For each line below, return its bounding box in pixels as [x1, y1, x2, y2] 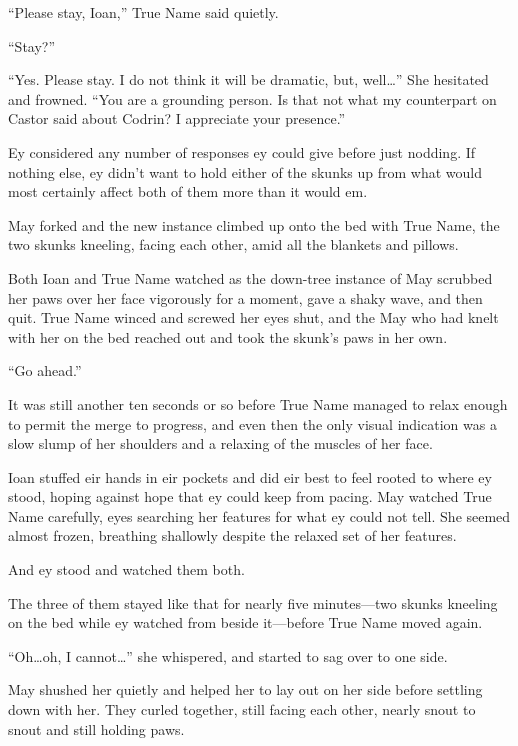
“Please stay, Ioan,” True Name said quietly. [8, 2, 279, 22]
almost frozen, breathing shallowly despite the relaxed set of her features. [8, 525, 457, 546]
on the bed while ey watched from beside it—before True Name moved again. [8, 612, 483, 633]
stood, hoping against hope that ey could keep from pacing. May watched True [8, 486, 492, 507]
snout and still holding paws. [8, 718, 185, 739]
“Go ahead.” [8, 360, 82, 381]
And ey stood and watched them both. [8, 559, 245, 580]
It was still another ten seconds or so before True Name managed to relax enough [8, 393, 508, 414]
